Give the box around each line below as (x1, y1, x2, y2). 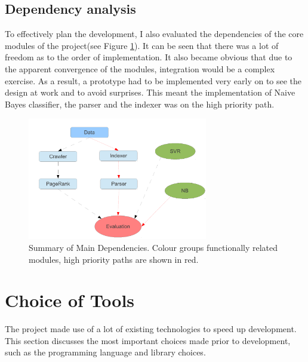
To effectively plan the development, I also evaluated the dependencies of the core (5, 27, 304, 40)
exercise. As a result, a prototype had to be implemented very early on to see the (5, 74, 302, 87)
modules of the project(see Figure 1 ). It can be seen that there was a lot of (5, 39, 279, 51)
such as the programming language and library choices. (5, 346, 206, 358)
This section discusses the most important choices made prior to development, (5, 334, 291, 346)
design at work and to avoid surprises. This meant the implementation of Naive (5, 86, 295, 99)
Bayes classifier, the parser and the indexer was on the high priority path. (5, 97, 275, 110)
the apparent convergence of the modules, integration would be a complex (5, 62, 275, 75)
